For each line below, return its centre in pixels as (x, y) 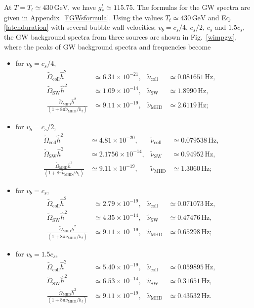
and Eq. (220, 17)
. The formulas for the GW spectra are (191, 7)
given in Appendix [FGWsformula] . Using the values (84, 17)
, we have (82, 7)
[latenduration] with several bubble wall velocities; (80, 27)
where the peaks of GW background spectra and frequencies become (107, 46)
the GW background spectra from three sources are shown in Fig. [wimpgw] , (121, 36)
